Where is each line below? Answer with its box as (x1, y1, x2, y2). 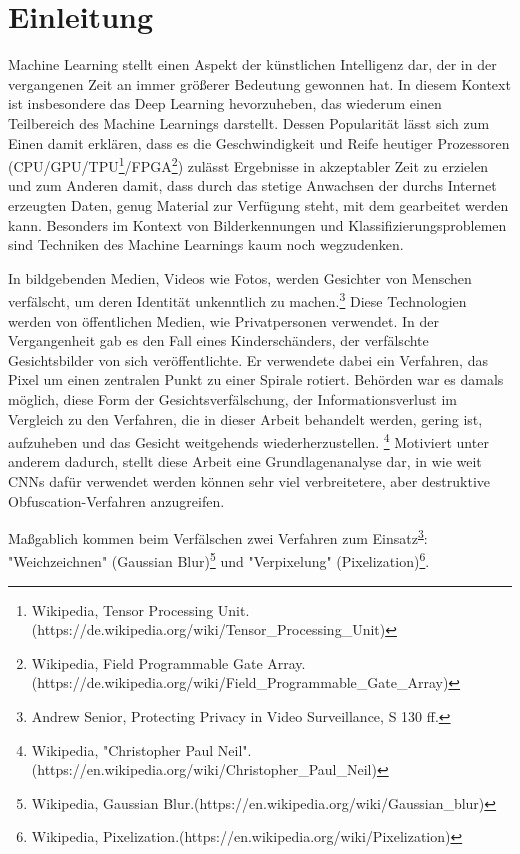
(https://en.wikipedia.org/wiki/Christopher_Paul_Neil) (31, 759, 377, 780)
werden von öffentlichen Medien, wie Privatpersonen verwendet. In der (8, 310, 439, 331)
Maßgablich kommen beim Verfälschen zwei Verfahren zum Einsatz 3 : (8, 525, 428, 548)
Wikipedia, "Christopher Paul (31, 739, 214, 760)
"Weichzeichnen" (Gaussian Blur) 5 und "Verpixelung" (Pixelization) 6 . (8, 548, 430, 572)
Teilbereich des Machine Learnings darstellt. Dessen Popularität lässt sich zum (8, 112, 490, 133)
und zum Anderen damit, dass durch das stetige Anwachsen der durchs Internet (8, 175, 497, 196)
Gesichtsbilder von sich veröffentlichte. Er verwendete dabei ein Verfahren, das (8, 349, 488, 370)
